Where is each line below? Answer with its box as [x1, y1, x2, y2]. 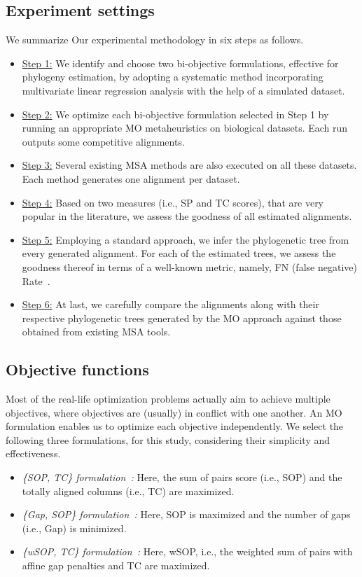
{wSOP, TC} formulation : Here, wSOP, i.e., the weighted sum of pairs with [22, 544, 353, 559]
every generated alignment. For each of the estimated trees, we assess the [22, 246, 336, 260]
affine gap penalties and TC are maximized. [22, 558, 210, 573]
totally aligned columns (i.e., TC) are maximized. [22, 483, 235, 498]
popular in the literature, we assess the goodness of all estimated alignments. [22, 209, 352, 223]
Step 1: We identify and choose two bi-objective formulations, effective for [22, 55, 339, 70]
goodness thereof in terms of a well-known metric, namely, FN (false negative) [22, 259, 357, 274]
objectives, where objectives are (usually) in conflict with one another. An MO [6, 405, 342, 419]
